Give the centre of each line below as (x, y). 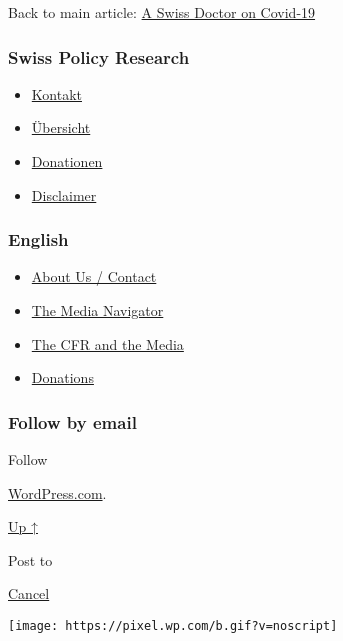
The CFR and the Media (107, 343)
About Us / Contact (94, 276)
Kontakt (56, 93)
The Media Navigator (97, 310)
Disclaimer (64, 194)
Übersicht (61, 127)
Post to (30, 559)
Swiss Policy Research (99, 56)
